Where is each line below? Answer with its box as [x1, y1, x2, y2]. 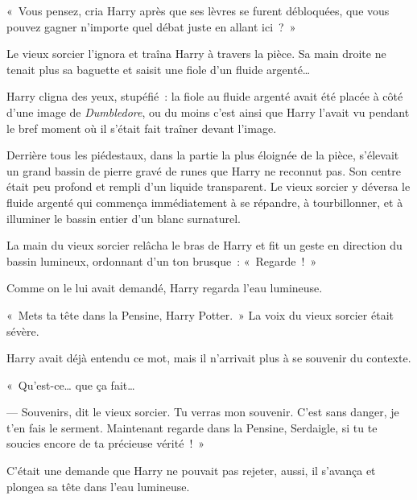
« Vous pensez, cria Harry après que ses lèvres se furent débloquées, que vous [6, 2, 390, 19]
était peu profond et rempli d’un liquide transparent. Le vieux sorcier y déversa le [6, 178, 411, 195]
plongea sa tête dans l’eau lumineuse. [6, 477, 190, 494]
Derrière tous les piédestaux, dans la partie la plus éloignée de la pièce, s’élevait [6, 147, 399, 163]
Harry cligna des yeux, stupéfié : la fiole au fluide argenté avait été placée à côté [6, 88, 403, 105]
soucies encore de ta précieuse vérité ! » [6, 435, 205, 452]
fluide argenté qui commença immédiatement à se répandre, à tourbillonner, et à [6, 193, 403, 210]
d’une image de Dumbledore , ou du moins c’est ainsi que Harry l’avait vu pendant [6, 103, 410, 120]
